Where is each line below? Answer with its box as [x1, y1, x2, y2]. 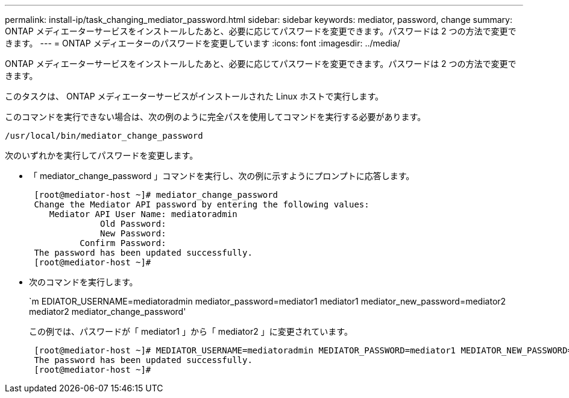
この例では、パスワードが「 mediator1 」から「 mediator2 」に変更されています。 [29, 326, 353, 336]
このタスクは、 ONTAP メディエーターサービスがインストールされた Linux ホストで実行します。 [5, 91, 384, 101]
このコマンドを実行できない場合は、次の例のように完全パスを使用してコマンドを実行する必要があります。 [5, 112, 426, 122]
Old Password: [100, 219, 166, 229]
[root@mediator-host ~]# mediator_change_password [34, 190, 278, 200]
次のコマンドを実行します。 [29, 277, 138, 287]
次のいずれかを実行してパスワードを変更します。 [5, 150, 198, 160]
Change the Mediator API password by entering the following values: [34, 200, 369, 209]
